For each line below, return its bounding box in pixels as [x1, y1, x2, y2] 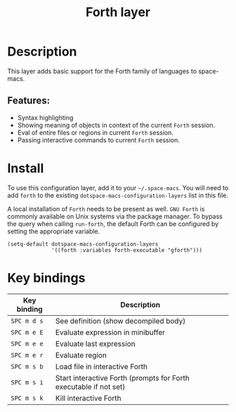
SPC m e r [11, 351, 44, 359]
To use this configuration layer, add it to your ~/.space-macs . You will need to [7, 183, 229, 192]
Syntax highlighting [17, 113, 74, 121]
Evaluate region [55, 350, 107, 360]
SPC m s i [11, 378, 44, 386]
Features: [7, 95, 51, 107]
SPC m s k [11, 394, 44, 402]
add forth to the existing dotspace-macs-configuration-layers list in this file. [7, 191, 228, 199]
